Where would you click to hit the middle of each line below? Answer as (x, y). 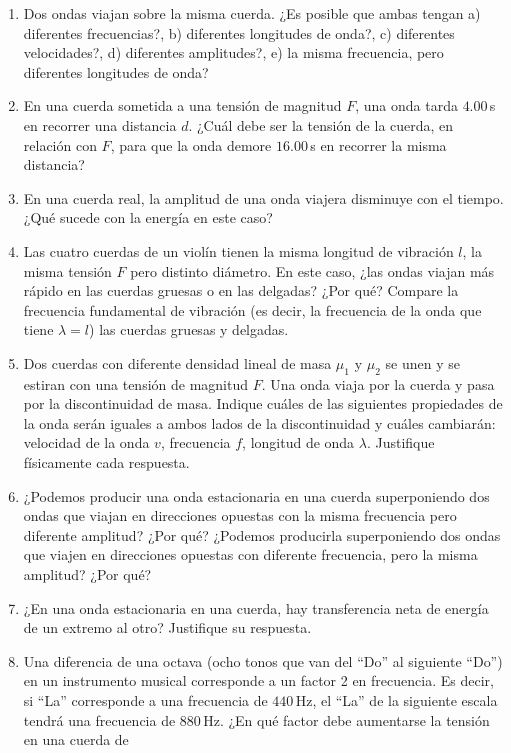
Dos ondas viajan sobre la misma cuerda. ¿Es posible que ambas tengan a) (252, 13)
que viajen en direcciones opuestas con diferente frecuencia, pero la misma (250, 554)
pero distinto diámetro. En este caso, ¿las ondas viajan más (312, 270)
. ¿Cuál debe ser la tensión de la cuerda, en (321, 124)
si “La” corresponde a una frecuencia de (145, 700)
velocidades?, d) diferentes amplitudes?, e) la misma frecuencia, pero (233, 52)
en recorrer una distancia (100, 124)
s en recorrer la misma (378, 144)
